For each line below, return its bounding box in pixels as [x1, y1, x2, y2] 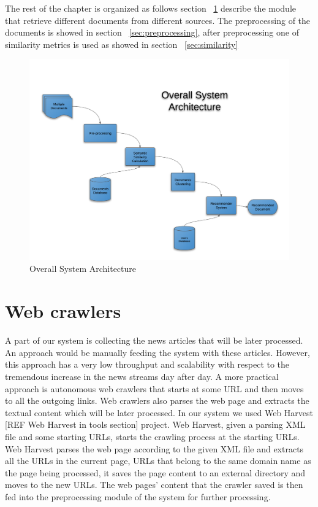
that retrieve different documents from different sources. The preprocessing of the [5, 14, 311, 26]
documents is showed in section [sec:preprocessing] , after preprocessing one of [5, 26, 299, 39]
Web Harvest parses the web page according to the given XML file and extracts [5, 442, 304, 455]
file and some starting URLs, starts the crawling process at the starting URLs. [5, 430, 300, 443]
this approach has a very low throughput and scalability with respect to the [5, 358, 290, 371]
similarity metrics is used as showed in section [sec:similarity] [5, 37, 238, 50]
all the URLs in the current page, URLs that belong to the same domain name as [5, 454, 311, 467]
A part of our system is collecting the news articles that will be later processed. [5, 334, 303, 347]
